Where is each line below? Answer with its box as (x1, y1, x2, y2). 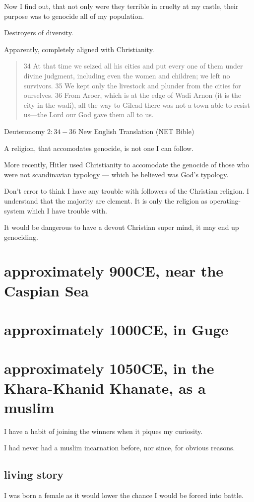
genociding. (4, 231, 38, 242)
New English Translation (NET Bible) (78, 126, 194, 136)
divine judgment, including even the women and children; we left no (23, 70, 230, 80)
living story (4, 467, 64, 482)
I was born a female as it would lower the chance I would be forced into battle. (4, 490, 244, 501)
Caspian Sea (4, 280, 89, 300)
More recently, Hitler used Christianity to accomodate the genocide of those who (4, 159, 250, 170)
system (4, 205, 25, 215)
